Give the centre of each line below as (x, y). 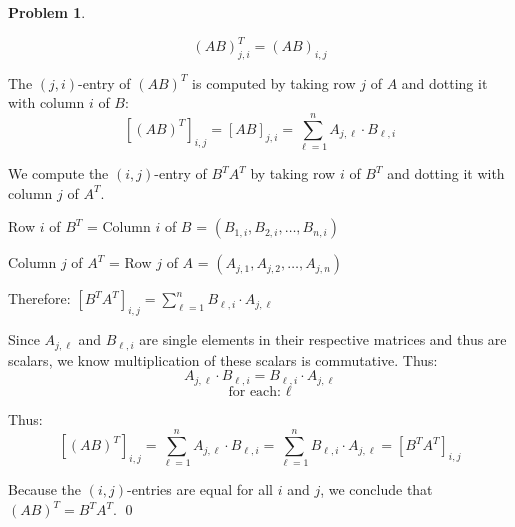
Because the (44, 489)
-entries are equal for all (199, 489)
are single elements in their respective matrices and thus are (323, 339)
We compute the (58, 173)
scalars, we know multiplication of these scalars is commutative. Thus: (223, 359)
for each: (255, 391)
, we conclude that (376, 489)
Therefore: (39, 298)
